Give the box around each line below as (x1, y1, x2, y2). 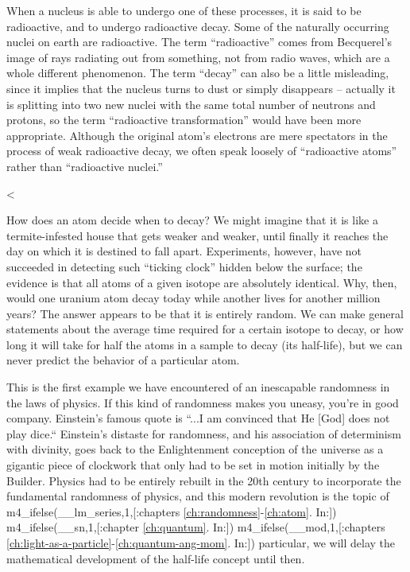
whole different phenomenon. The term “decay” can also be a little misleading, (6, 64, 389, 81)
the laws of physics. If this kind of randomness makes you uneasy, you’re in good (6, 394, 399, 411)
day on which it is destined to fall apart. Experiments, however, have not (6, 243, 362, 259)
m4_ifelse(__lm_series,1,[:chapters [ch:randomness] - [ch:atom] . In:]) (6, 503, 337, 519)
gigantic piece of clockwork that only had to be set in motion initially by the (6, 457, 380, 473)
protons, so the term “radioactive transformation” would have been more (6, 111, 362, 128)
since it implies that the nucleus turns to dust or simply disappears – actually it (6, 80, 396, 96)
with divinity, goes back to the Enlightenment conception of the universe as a (6, 441, 384, 457)
